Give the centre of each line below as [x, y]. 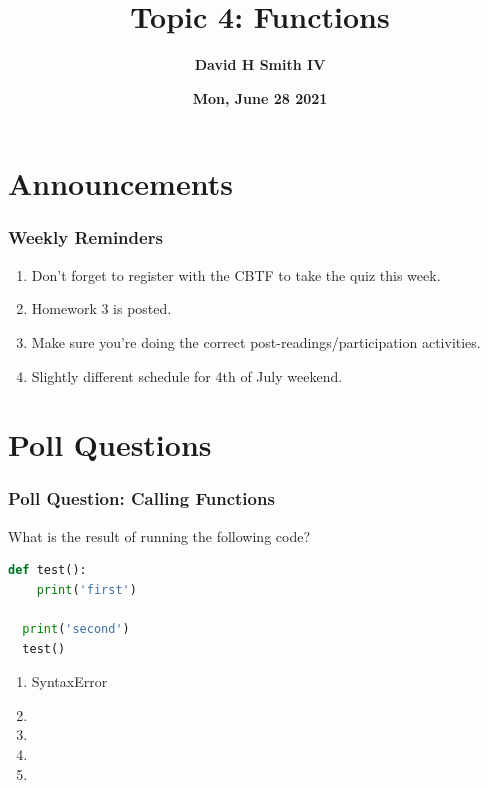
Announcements [120, 183]
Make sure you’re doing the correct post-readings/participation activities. [256, 341]
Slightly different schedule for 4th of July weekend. [187, 375]
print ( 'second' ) [76, 629]
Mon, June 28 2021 [260, 97]
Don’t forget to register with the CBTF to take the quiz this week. [236, 274]
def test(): [47, 570]
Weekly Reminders [85, 237]
